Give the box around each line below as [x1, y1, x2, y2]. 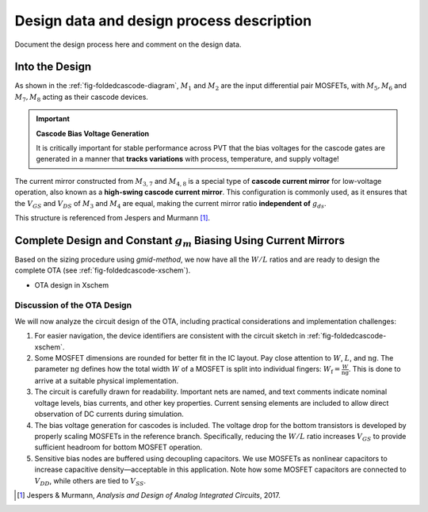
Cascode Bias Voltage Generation [36, 128, 150, 138]
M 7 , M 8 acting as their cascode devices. [14, 92, 148, 103]
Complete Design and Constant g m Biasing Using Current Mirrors [14, 234, 345, 249]
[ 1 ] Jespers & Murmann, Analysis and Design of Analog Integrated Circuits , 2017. [17, 490, 281, 499]
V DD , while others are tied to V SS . [34, 476, 147, 487]
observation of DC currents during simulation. [34, 409, 184, 419]
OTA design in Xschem [34, 280, 109, 289]
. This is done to [348, 365, 401, 374]
